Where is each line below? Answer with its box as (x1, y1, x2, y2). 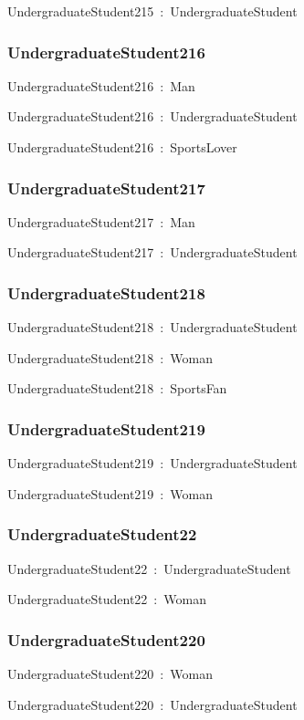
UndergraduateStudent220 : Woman (7, 664, 213, 683)
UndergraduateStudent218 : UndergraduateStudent (7, 318, 298, 337)
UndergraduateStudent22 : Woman (7, 590, 206, 609)
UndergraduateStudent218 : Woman (7, 348, 213, 367)
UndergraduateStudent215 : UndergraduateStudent (7, 2, 298, 20)
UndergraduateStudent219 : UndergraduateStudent (7, 454, 298, 473)
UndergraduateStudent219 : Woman (7, 484, 213, 503)
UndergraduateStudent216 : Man (7, 76, 195, 95)
